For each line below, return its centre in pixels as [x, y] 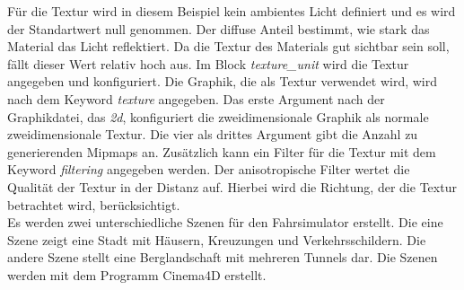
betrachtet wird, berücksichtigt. [94, 204]
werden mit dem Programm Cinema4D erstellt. [137, 274]
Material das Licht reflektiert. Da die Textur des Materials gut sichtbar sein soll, [228, 46]
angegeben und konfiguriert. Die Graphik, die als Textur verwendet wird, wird [223, 81]
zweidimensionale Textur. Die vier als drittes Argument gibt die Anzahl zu [213, 134]
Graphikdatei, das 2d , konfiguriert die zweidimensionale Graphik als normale [218, 116]
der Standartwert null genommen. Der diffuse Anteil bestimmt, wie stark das [219, 28]
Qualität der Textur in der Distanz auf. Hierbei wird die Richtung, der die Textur [232, 186]
